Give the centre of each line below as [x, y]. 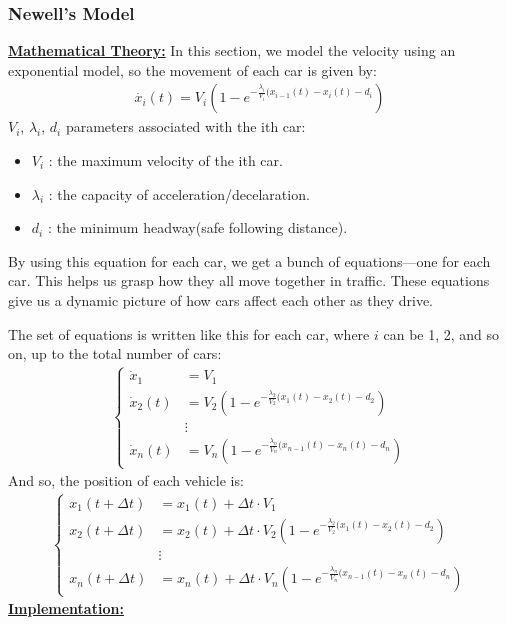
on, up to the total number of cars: [115, 353]
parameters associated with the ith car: [185, 126]
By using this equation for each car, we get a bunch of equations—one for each [249, 260]
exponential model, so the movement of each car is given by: [192, 69]
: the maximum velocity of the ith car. [165, 160]
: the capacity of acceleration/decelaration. [179, 193]
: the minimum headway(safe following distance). [197, 227]
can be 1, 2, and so [441, 333]
